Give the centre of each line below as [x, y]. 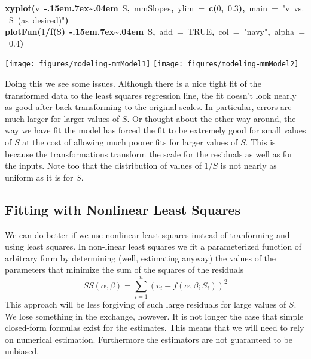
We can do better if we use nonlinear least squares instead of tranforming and [147, 234]
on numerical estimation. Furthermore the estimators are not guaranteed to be [149, 339]
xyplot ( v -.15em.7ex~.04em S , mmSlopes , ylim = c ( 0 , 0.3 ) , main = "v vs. [155, 8]
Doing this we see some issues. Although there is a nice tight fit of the [133, 83]
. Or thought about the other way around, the [211, 118]
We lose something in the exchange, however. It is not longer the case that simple [154, 316]
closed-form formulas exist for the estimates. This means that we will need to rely [155, 328]
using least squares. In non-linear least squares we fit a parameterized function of [153, 246]
